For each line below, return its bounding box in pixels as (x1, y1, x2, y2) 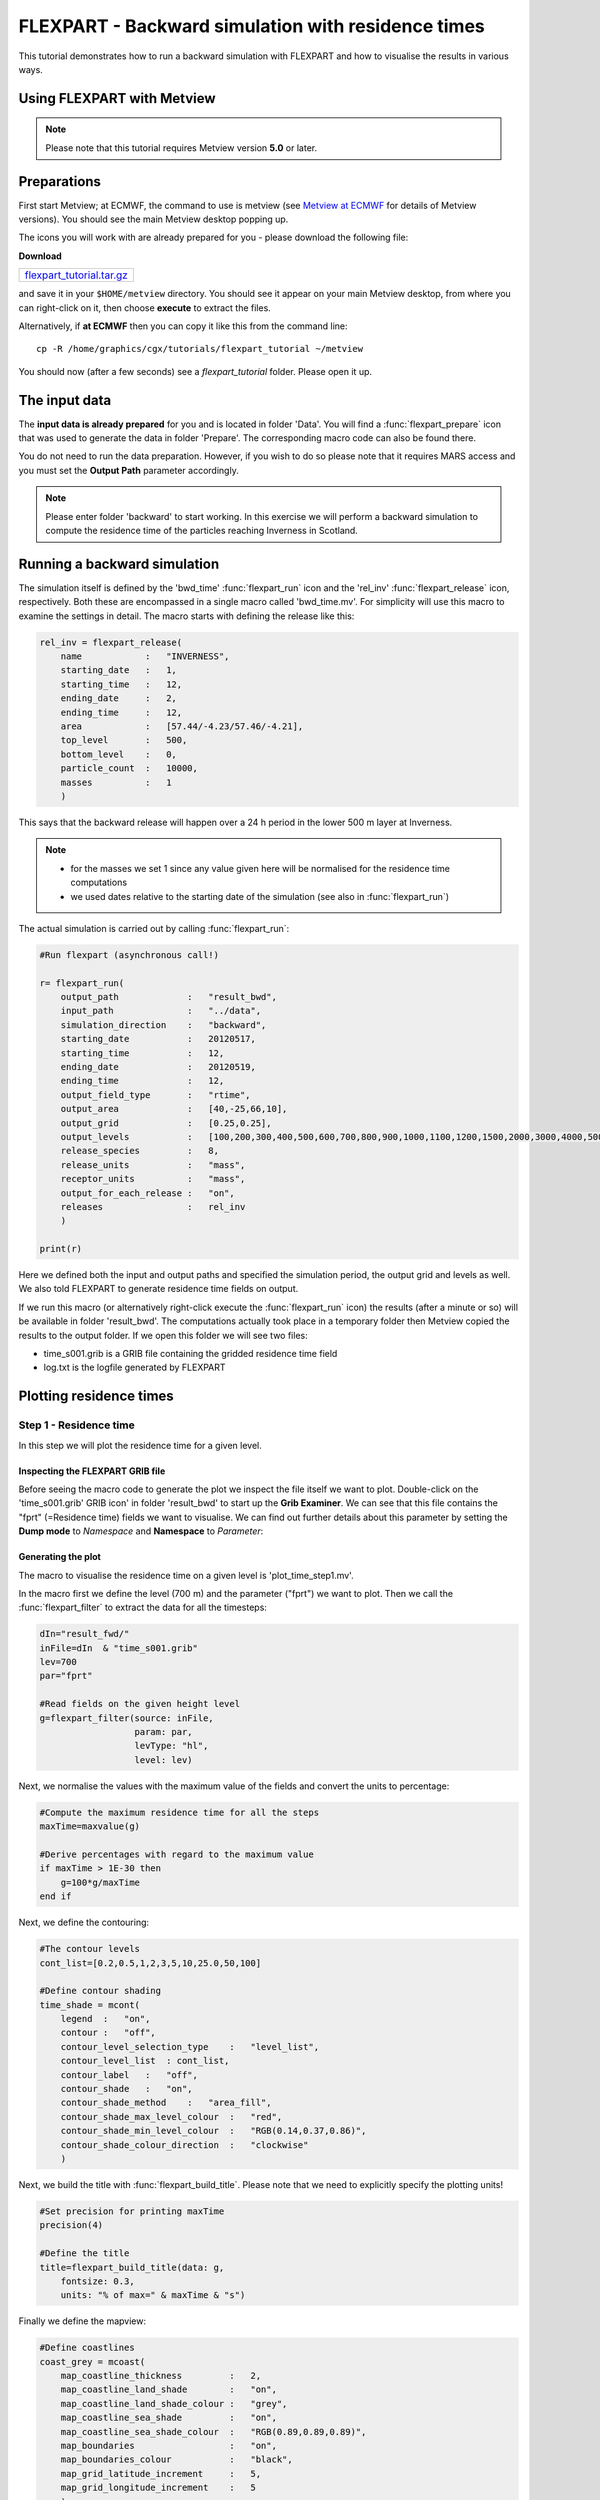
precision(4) (39, 2220, 104, 2231)
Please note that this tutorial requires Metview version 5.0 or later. (45, 141, 318, 154)
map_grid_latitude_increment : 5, (60, 2468, 262, 2479)
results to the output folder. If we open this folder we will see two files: (18, 1329, 309, 1341)
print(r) (39, 1243, 83, 1255)
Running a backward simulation (18, 555, 220, 572)
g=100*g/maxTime (60, 1876, 140, 1888)
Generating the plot (18, 1551, 102, 1563)
